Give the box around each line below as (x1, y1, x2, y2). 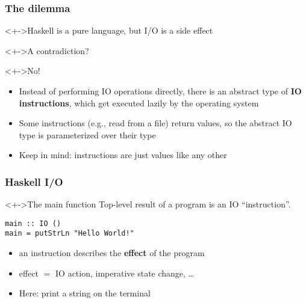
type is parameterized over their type (19, 128, 156, 141)
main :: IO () (5, 219, 61, 228)
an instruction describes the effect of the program (19, 246, 205, 259)
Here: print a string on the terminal (19, 287, 151, 299)
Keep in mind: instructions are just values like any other (19, 148, 227, 161)
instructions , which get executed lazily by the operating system (19, 96, 259, 109)
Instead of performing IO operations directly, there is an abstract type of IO (19, 85, 302, 97)
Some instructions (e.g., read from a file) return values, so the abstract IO (19, 117, 292, 129)
